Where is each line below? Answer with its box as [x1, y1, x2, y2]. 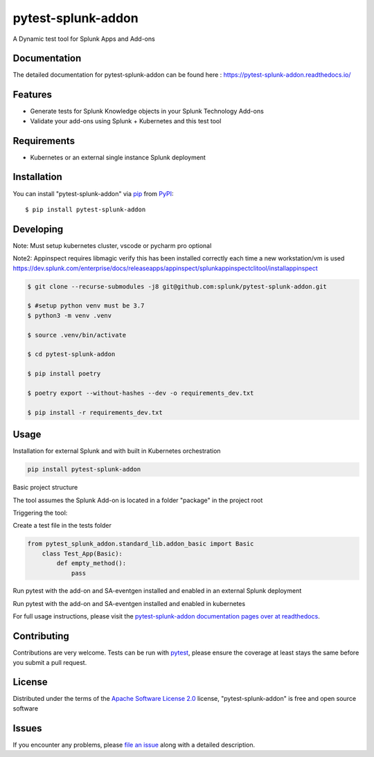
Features [12, 89, 52, 100]
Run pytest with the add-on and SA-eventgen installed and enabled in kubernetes [12, 599, 246, 607]
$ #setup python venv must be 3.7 [27, 302, 145, 310]
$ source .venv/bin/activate [27, 331, 127, 339]
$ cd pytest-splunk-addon [27, 350, 116, 358]
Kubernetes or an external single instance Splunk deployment [30, 153, 206, 161]
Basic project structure [12, 483, 78, 492]
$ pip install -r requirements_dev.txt [27, 409, 163, 416]
